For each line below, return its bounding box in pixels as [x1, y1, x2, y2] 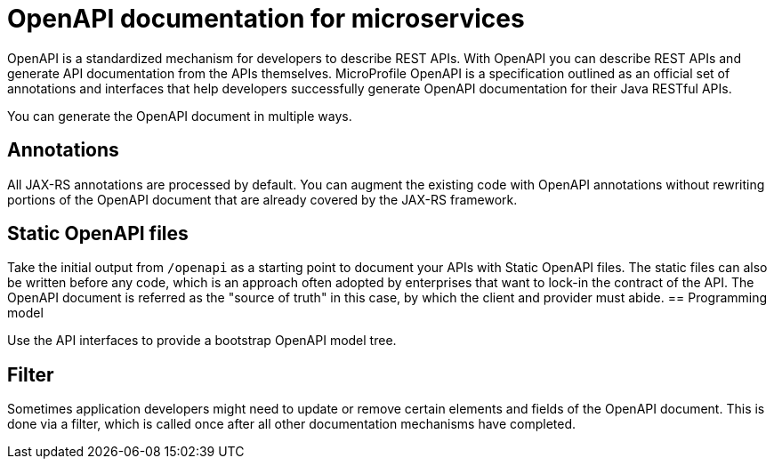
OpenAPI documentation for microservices [7, 4, 525, 34]
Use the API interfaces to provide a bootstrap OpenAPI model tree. [7, 333, 397, 349]
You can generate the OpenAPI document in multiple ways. [7, 108, 352, 124]
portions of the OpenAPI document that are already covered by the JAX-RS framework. [7, 191, 518, 207]
